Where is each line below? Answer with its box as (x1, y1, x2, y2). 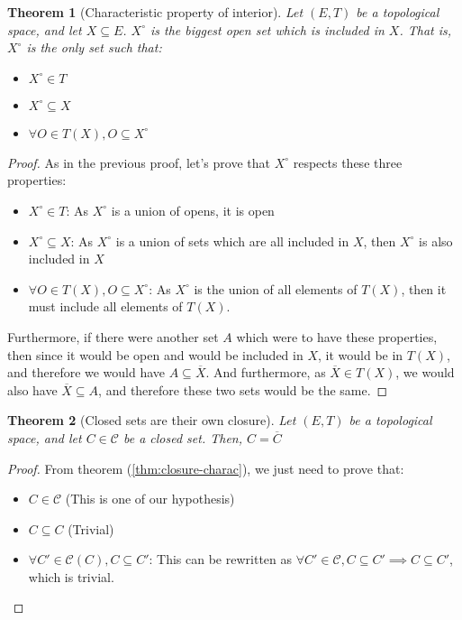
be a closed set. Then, (122, 428, 242, 447)
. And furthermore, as (205, 363, 326, 382)
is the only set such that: (26, 38, 162, 57)
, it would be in (317, 345, 403, 364)
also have (7, 380, 58, 399)
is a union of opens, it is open (111, 200, 275, 219)
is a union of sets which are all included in (115, 231, 349, 250)
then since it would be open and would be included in (7, 345, 303, 364)
